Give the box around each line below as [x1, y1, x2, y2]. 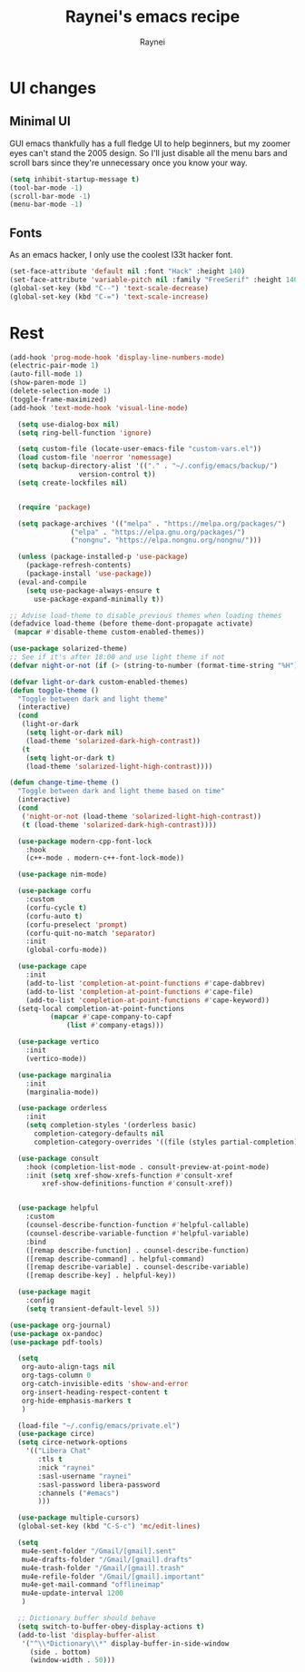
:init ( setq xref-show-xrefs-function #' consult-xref [25, 1171, 233, 1180]
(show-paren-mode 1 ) [9, 379, 88, 388]
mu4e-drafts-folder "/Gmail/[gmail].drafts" [21, 1555, 193, 1564]
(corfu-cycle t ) [25, 903, 88, 912]
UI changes [9, 77, 97, 98]
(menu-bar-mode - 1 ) [9, 200, 84, 210]
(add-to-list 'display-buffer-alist [17, 1630, 156, 1639]
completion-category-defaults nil [33, 1129, 165, 1138]
